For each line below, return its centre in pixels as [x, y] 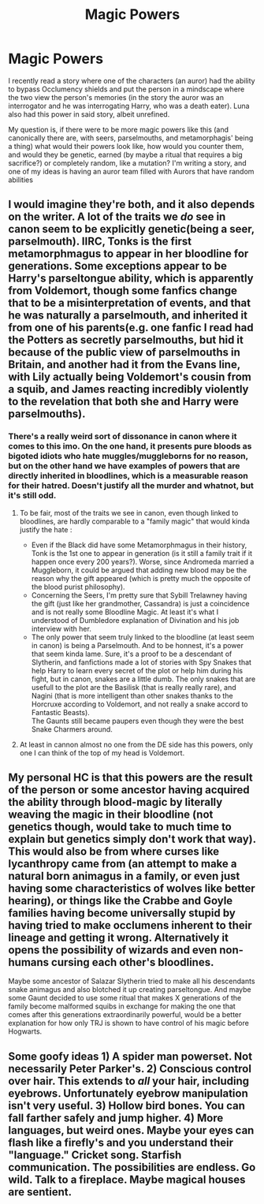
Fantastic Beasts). [61, 712]
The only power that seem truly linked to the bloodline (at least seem [143, 637]
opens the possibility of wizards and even [113, 951]
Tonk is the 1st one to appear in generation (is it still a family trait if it [141, 553]
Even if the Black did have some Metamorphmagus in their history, [139, 545]
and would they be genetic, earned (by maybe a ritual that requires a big [125, 155]
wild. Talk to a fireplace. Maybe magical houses [127, 1179]
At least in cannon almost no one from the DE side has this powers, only [136, 744]
